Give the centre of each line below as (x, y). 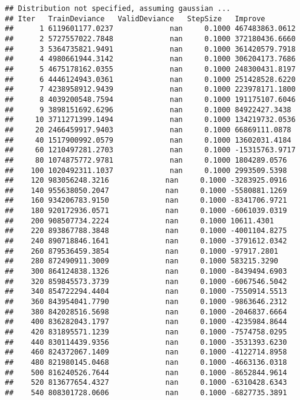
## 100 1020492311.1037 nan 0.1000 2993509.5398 (146, 170)
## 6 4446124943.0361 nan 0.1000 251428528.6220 (150, 79)
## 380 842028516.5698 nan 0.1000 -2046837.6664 (146, 312)
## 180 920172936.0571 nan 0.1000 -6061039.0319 (146, 211)
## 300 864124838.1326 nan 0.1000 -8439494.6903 (146, 272)
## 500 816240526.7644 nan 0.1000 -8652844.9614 (146, 372)
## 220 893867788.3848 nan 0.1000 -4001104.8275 (146, 231)
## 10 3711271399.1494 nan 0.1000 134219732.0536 (150, 120)
